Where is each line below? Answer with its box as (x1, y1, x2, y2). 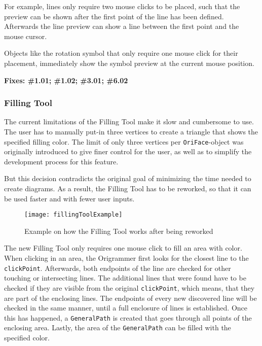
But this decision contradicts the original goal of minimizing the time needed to (4, 173, 251, 184)
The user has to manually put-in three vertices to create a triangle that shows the (4, 126, 258, 136)
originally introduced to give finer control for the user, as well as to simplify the (4, 146, 252, 157)
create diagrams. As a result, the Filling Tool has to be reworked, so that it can (4, 183, 251, 193)
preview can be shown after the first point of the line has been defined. (4, 11, 224, 21)
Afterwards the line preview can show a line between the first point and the (4, 21, 239, 31)
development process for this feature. (4, 156, 119, 166)
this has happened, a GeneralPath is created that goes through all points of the (4, 312, 252, 323)
